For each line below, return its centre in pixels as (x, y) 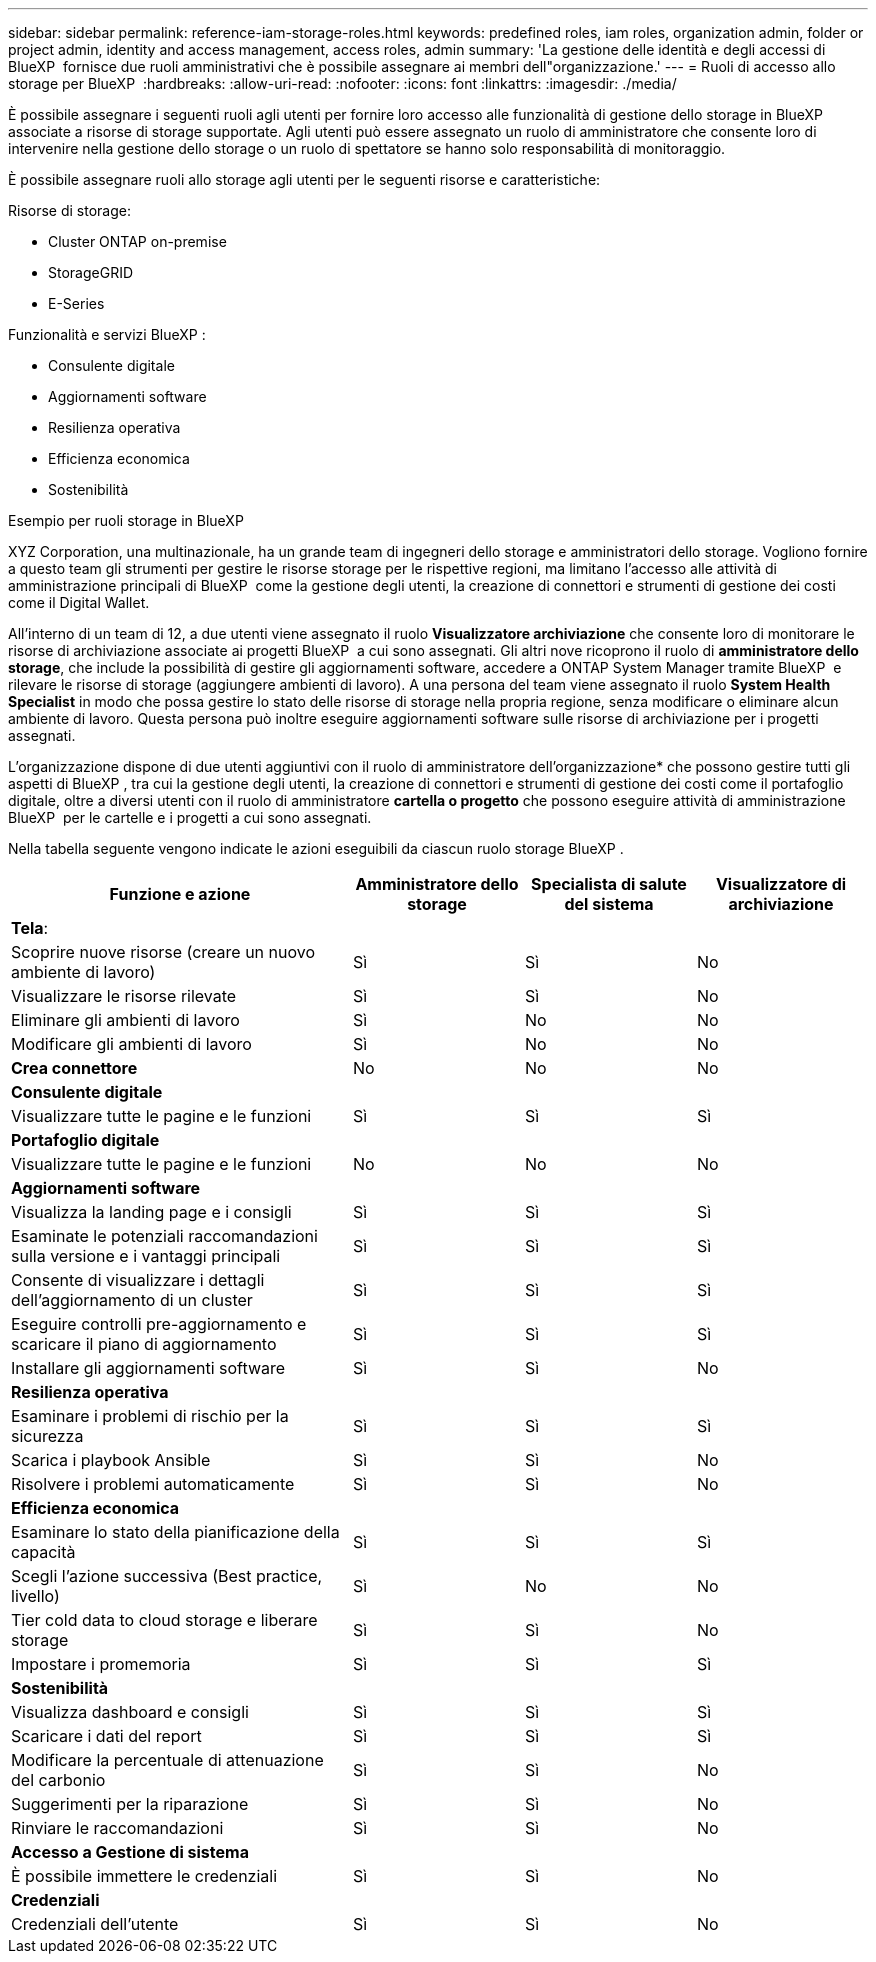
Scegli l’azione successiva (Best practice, (167, 1576)
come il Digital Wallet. (79, 602)
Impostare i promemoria (101, 1664)
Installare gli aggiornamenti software (148, 1368)
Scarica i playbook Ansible (111, 1460)
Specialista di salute (609, 884)
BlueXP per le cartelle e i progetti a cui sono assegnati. (190, 817)
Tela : (30, 928)
